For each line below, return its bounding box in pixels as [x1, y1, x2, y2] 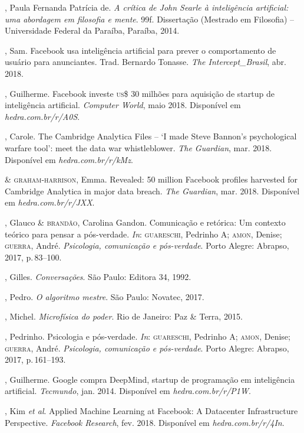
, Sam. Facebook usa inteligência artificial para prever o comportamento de [5, 44, 276, 56]
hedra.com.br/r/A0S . [5, 110, 80, 122]
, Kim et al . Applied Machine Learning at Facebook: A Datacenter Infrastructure [5, 405, 298, 417]
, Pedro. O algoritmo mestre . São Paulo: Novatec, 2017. [5, 290, 204, 302]
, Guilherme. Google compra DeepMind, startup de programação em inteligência [5, 373, 295, 385]
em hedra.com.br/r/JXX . [5, 196, 95, 209]
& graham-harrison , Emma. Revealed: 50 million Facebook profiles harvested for [5, 173, 298, 185]
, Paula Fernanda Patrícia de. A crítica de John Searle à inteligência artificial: [5, 1, 289, 13]
